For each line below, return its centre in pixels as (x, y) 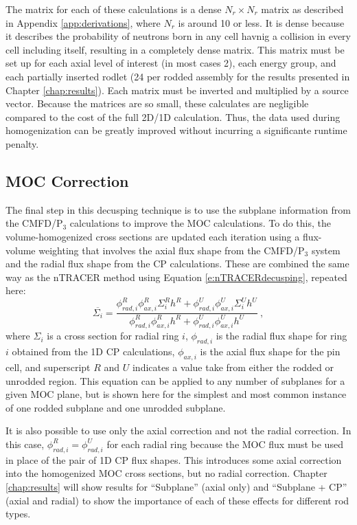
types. (18, 514)
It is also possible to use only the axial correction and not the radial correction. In (178, 431)
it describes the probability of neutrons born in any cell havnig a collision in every (178, 36)
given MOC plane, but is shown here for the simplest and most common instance (176, 394)
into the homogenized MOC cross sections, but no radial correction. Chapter (166, 473)
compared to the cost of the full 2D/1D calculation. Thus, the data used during (173, 116)
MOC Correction (67, 180)
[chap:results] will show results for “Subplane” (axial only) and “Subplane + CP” (176, 486)
